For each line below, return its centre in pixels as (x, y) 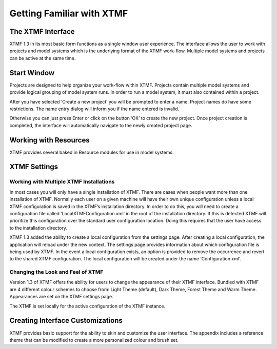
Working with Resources (50, 140)
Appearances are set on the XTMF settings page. (62, 297)
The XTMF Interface (42, 32)
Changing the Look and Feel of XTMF (56, 272)
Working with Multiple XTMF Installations (62, 182)
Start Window (32, 73)
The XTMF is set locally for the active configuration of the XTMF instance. (87, 306)
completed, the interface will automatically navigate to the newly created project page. (101, 125)
